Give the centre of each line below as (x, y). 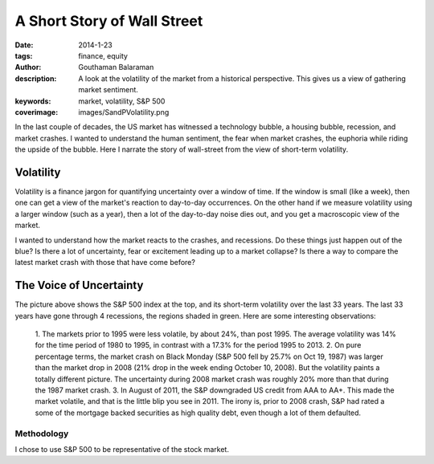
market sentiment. (108, 90)
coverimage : (37, 112)
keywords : (33, 101)
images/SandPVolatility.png (124, 112)
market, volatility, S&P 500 (122, 101)
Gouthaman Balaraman (116, 67)
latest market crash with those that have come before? (105, 263)
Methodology (42, 433)
